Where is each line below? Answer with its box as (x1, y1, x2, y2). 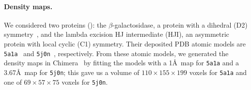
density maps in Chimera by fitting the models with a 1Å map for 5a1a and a (4, 58, 239, 68)
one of (4, 76, 22, 87)
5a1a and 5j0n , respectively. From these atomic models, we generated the (4, 48, 229, 58)
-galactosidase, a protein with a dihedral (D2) (112, 19, 248, 30)
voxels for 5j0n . (61, 76, 108, 87)
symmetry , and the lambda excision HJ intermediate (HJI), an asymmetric (4, 29, 229, 39)
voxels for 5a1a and (189, 67, 247, 77)
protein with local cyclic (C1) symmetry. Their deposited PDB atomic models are (4, 38, 246, 48)
